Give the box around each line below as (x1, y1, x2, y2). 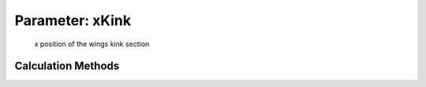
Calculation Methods (14, 60, 120, 73)
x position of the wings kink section (34, 39, 150, 49)
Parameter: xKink (14, 12, 132, 29)
